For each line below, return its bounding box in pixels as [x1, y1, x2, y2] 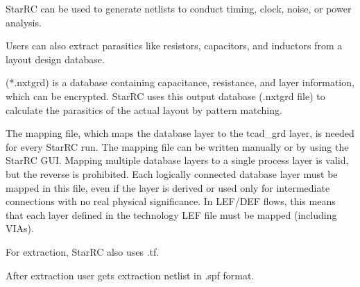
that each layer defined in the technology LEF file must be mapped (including [6, 207, 337, 222]
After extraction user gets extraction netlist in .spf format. [6, 268, 255, 282]
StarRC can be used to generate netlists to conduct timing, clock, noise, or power [6, 1, 352, 15]
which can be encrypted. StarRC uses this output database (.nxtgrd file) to [6, 88, 325, 103]
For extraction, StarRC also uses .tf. [6, 244, 160, 259]
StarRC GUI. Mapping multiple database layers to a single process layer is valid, [6, 153, 349, 167]
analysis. [6, 15, 42, 29]
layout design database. [6, 51, 105, 66]
